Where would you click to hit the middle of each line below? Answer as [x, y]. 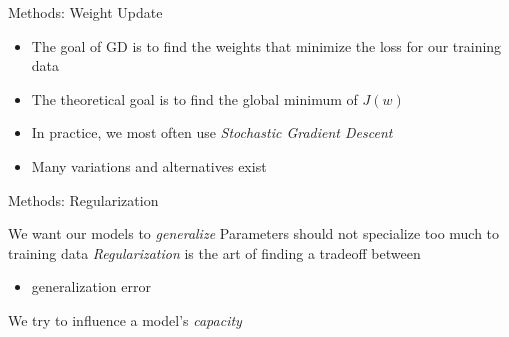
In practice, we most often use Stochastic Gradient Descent [212, 132]
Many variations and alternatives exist [149, 165]
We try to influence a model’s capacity [125, 319]
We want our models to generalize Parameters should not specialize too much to [254, 233]
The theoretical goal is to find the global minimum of [194, 98]
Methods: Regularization [83, 199]
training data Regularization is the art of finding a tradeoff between [214, 252]
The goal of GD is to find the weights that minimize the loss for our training [266, 45]
